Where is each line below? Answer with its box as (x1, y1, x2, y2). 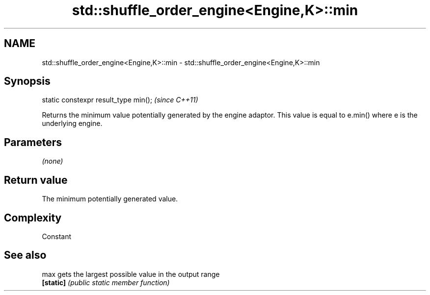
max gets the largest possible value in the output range (42, 270, 220, 278)
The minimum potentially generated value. (42, 195, 178, 203)
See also (4, 249, 47, 262)
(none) (42, 157, 63, 166)
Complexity (4, 211, 62, 224)
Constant (42, 232, 72, 241)
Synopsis (4, 75, 51, 88)
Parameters (4, 136, 62, 148)
